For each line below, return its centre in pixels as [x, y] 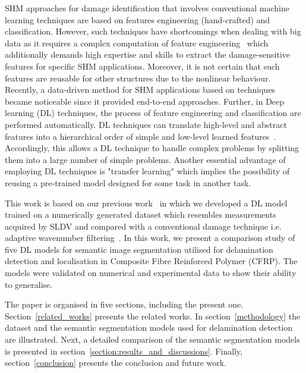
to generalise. [29, 284]
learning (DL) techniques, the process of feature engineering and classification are [153, 113]
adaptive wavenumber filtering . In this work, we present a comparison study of [150, 238]
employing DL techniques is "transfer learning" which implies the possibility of [147, 171]
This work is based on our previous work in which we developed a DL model [146, 203]
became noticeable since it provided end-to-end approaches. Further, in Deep [145, 101]
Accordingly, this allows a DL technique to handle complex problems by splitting [152, 148]
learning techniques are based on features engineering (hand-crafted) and [138, 19]
